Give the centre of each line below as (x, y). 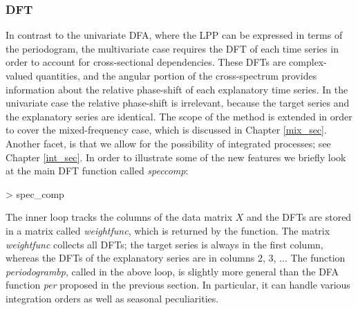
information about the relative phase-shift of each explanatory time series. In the (177, 89)
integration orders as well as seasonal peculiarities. (112, 298)
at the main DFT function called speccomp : (97, 171)
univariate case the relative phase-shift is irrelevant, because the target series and (178, 103)
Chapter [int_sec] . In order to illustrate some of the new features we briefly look (176, 157)
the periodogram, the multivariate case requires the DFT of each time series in (172, 48)
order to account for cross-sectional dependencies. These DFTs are (146, 62)
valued (19, 75)
